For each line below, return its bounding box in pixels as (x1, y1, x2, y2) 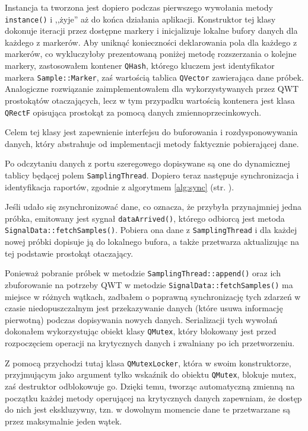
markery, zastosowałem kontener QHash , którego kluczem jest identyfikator (5, 59, 275, 72)
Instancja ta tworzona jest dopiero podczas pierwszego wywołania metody (5, 1, 273, 13)
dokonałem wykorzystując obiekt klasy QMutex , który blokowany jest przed (5, 325, 277, 337)
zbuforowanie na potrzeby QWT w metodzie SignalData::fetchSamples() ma (5, 278, 293, 290)
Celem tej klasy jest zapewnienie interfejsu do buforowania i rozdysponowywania (5, 126, 298, 138)
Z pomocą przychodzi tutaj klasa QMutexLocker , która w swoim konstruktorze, (5, 356, 291, 369)
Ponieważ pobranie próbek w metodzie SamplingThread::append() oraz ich (5, 267, 281, 279)
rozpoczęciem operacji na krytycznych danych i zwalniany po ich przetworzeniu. (5, 337, 295, 349)
